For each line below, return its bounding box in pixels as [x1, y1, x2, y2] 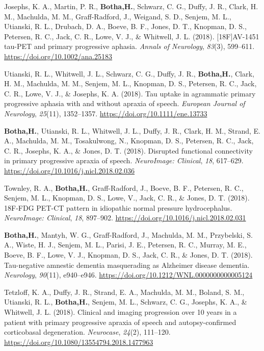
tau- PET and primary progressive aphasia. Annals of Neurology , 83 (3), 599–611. [4, 41, 255, 52]
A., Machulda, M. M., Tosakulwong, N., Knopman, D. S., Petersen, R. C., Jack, [4, 135, 254, 146]
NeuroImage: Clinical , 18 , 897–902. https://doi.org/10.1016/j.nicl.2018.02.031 [4, 212, 246, 223]
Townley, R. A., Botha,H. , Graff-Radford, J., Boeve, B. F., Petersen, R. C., [4, 182, 244, 193]
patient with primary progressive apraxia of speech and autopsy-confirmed [4, 316, 236, 327]
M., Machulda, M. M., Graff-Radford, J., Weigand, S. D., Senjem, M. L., [4, 11, 231, 21]
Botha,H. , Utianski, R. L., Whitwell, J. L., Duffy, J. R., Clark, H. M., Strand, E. [4, 125, 260, 136]
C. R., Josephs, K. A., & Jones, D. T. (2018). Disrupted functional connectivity [4, 145, 253, 156]
